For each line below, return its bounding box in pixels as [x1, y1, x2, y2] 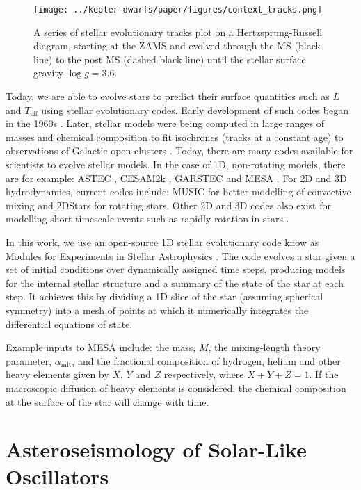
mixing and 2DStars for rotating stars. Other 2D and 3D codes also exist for [6, 197, 331, 212]
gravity [33, 65, 63, 80]
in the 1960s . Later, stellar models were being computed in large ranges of [6, 116, 324, 131]
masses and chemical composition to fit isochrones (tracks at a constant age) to [6, 129, 344, 144]
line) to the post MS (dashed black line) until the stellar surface [33, 51, 306, 66]
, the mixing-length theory [208, 340, 321, 354]
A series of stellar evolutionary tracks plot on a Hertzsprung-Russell [33, 24, 323, 39]
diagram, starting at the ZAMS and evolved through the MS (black [33, 38, 321, 53]
